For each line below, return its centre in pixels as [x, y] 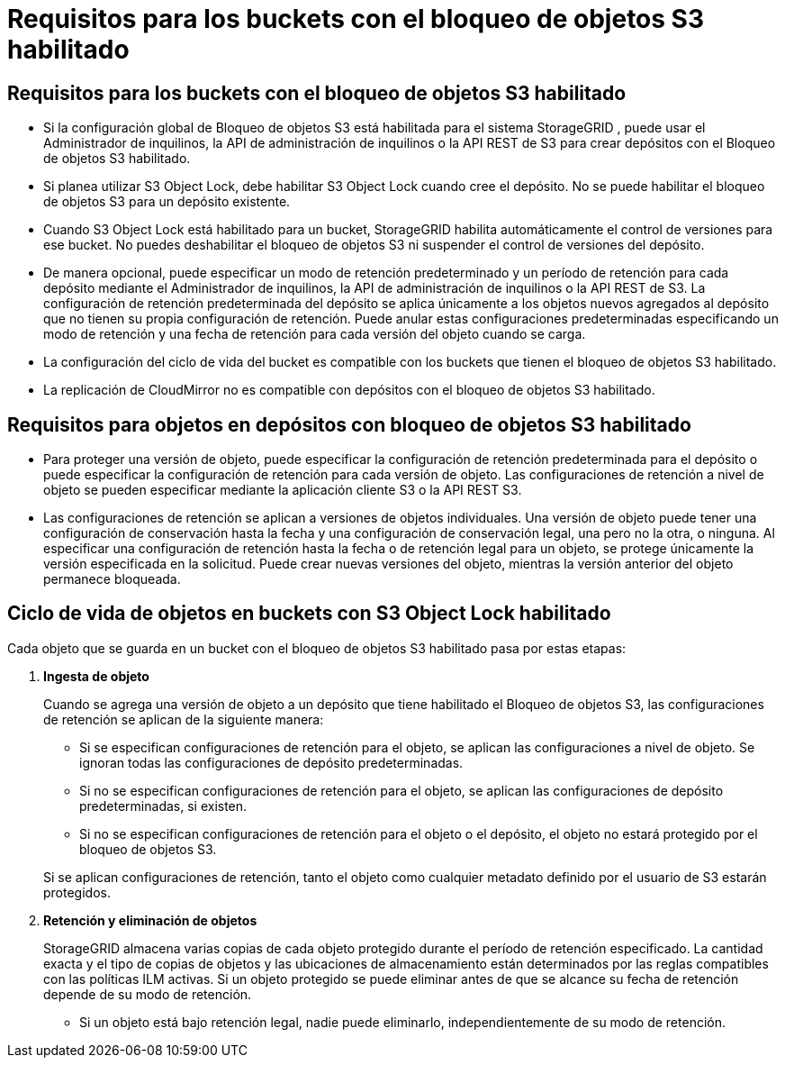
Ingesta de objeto [96, 676]
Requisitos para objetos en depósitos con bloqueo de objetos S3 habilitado [349, 424]
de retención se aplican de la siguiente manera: [184, 719]
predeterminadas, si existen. [163, 806]
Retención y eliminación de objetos [150, 920]
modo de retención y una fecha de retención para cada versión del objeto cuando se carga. [315, 334]
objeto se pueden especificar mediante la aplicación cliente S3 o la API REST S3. [283, 490]
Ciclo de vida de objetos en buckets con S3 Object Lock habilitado [309, 614]
